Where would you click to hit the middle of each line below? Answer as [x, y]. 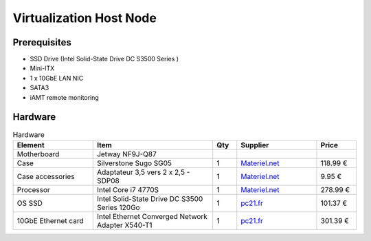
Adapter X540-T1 [124, 225]
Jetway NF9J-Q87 [127, 154]
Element [31, 145]
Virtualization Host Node [85, 18]
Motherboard [38, 154]
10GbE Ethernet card [50, 220]
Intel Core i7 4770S [128, 189]
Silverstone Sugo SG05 [134, 163]
